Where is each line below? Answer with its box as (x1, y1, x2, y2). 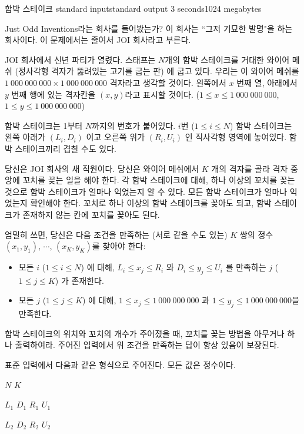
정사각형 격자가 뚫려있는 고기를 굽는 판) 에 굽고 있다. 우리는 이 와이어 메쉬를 (18, 65, 299, 77)
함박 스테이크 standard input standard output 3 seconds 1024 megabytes (5, 2, 262, 14)
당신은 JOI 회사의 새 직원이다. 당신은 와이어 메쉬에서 (5, 162, 199, 174)
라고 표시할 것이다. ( (125, 88, 199, 100)
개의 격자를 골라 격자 (211, 162, 288, 174)
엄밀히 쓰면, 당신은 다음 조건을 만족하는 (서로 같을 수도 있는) (5, 228, 228, 240)
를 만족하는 (225, 261, 266, 273)
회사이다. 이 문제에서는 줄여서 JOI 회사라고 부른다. (5, 34, 191, 46)
